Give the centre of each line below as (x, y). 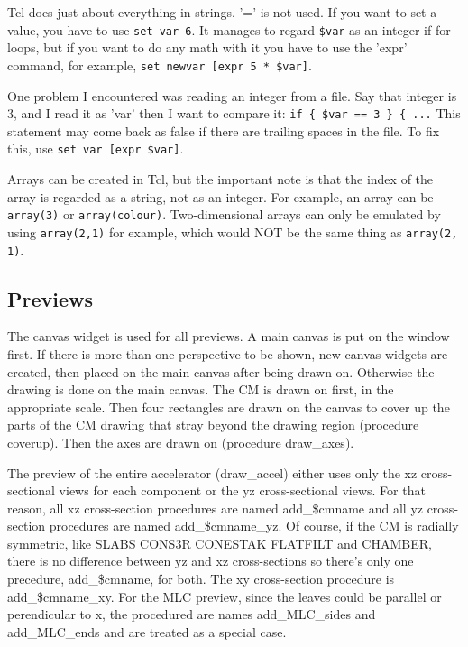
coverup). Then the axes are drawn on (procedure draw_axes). (181, 442)
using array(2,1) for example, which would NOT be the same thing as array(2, (233, 231)
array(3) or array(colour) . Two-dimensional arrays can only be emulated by (224, 214)
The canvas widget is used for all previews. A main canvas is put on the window (229, 336)
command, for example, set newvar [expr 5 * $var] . (160, 65)
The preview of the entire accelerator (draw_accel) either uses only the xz (212, 472)
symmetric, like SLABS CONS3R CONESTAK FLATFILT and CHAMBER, (220, 543)
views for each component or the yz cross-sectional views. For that (242, 490)
